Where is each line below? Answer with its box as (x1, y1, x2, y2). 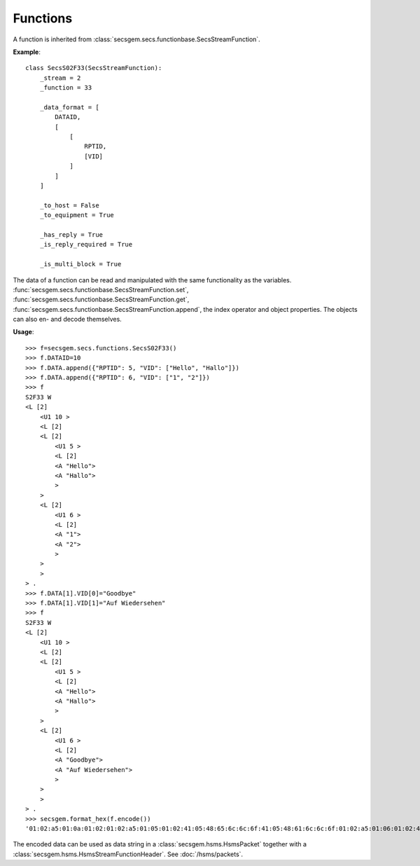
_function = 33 (39, 84, 92, 92)
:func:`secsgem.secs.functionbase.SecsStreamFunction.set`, (13, 285, 189, 294)
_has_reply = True (39, 231, 104, 238)
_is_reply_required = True (39, 240, 133, 249)
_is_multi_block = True (39, 260, 122, 268)
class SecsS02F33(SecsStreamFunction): (25, 64, 162, 72)
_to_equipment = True (39, 211, 115, 219)
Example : (13, 48, 41, 56)
